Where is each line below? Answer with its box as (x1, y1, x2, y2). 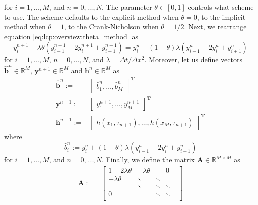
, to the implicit (197, 11, 246, 22)
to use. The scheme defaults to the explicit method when (4, 11, 179, 22)
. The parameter (102, 2, 152, 12)
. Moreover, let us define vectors (144, 54, 242, 65)
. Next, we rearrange (184, 21, 247, 32)
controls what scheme (188, 2, 254, 12)
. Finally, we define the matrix (102, 154, 195, 165)
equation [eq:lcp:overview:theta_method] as (4, 31, 138, 41)
